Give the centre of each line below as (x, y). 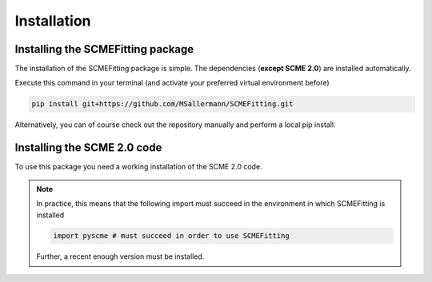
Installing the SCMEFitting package (104, 49)
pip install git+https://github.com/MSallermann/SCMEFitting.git (162, 104)
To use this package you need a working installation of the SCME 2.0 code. (139, 167)
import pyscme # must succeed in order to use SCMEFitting (171, 236)
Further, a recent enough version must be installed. (120, 256)
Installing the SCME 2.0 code (88, 148)
